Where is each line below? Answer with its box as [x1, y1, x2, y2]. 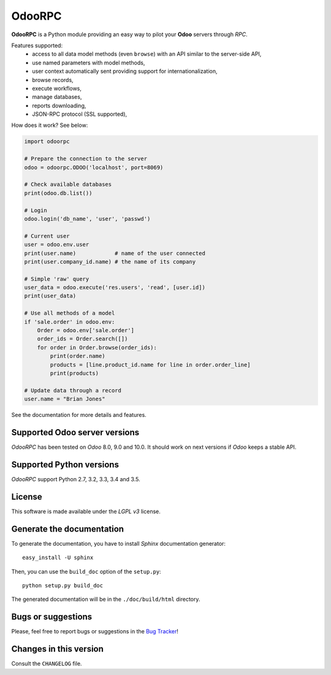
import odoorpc [24, 138, 70, 145]
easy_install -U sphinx [22, 554, 94, 561]
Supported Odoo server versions [11, 427, 140, 438]
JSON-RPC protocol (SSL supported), [32, 110, 127, 118]
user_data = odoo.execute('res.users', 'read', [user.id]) [24, 284, 205, 291]
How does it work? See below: [11, 121, 88, 129]
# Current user [24, 232, 70, 239]
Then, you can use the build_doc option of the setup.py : [11, 568, 162, 575]
